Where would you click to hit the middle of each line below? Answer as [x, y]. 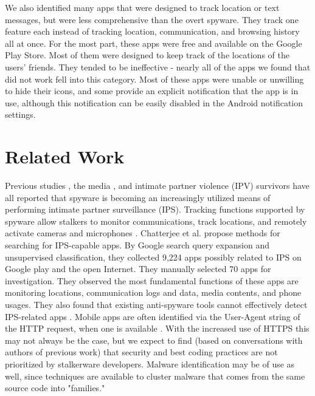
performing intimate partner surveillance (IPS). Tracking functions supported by [155, 209]
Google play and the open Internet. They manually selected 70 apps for [138, 269]
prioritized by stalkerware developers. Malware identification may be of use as [150, 364]
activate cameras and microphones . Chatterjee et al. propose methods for [143, 233]
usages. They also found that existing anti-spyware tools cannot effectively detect [156, 304]
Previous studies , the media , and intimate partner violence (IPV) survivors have [157, 186]
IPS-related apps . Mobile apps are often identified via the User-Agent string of [153, 316]
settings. [20, 114]
